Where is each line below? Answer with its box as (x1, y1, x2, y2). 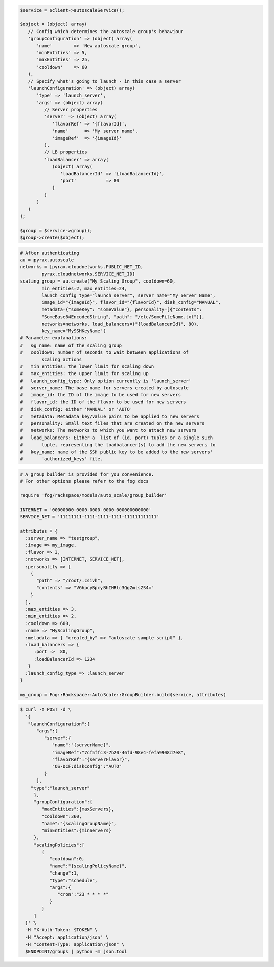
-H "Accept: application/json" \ (25, 934, 109, 940)
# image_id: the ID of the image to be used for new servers (20, 392, 181, 398)
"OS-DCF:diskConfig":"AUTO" (52, 764, 122, 769)
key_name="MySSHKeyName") (41, 328, 106, 334)
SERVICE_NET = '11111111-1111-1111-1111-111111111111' (20, 514, 159, 519)
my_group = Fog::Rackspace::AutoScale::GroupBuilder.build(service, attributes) (20, 692, 226, 697)
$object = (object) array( (20, 21, 87, 27)
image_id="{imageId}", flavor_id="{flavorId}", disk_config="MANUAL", (41, 300, 221, 305)
